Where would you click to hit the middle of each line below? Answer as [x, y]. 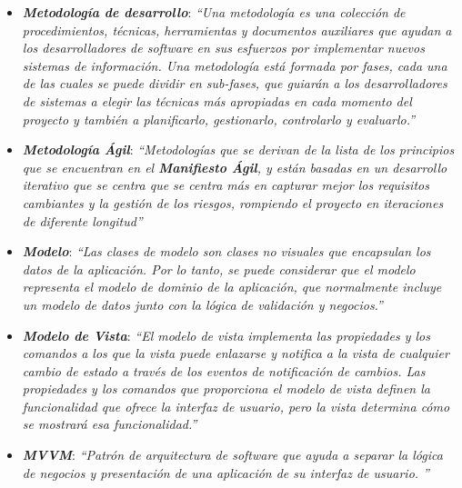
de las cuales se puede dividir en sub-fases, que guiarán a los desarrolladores [235, 83]
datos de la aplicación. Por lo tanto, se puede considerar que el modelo [219, 269]
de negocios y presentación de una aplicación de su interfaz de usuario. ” [226, 472]
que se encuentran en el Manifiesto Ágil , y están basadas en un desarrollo [235, 167]
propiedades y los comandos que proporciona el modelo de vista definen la [226, 388]
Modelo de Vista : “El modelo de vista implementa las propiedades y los [226, 335]
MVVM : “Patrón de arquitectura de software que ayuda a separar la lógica [232, 455]
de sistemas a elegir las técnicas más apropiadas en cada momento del [217, 100]
